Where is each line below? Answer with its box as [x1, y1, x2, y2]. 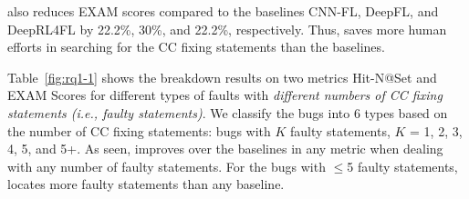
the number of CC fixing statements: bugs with [7, 121, 271, 140]
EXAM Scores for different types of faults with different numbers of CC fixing [7, 85, 443, 104]
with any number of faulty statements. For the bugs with [7, 156, 326, 175]
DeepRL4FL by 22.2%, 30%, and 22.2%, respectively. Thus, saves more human [7, 19, 447, 38]
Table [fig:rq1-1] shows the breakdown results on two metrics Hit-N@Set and [7, 67, 437, 86]
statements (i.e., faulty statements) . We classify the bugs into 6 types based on [7, 103, 448, 122]
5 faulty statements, [347, 156, 458, 175]
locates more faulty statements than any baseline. [7, 174, 285, 194]
